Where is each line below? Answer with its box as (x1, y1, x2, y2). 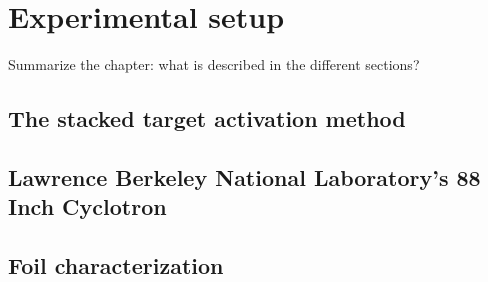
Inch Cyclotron (8, 191, 167, 222)
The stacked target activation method (8, 103, 406, 134)
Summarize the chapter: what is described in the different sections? (8, 54, 420, 75)
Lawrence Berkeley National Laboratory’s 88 (8, 161, 481, 192)
